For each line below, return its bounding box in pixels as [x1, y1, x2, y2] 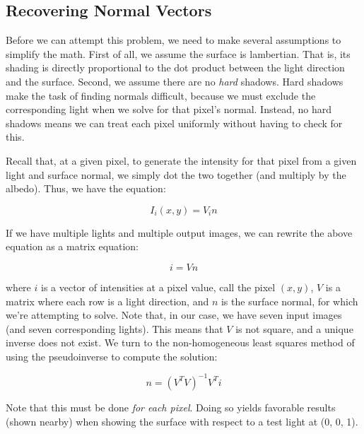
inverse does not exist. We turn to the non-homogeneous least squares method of [6, 335, 355, 350]
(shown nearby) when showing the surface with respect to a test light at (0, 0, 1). [6, 414, 358, 428]
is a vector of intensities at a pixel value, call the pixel [40, 279, 276, 294]
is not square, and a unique [235, 321, 353, 336]
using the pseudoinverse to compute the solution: [6, 348, 218, 363]
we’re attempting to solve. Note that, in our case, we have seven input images [6, 307, 342, 322]
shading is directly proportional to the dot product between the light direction [6, 60, 345, 75]
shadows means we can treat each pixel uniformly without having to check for [6, 115, 343, 130]
